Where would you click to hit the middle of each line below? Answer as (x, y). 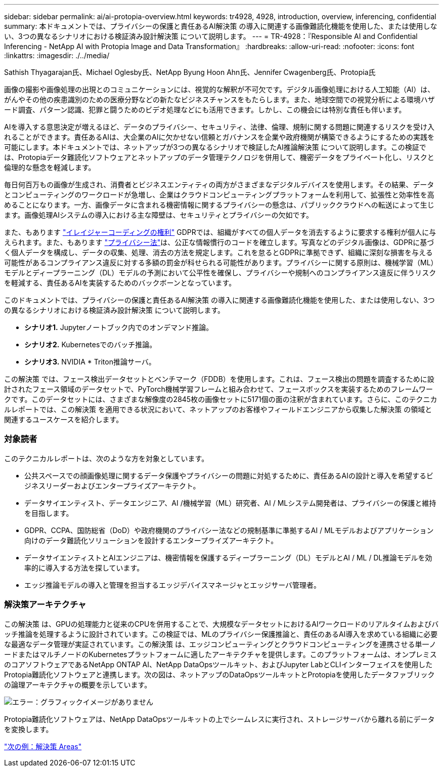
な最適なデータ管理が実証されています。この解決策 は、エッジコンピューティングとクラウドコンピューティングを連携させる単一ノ (220, 644)
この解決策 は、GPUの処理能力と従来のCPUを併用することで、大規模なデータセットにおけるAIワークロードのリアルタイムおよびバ (221, 624)
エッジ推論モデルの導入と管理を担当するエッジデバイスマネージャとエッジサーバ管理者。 (173, 585)
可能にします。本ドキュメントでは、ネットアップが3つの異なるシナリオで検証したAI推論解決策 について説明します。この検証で (215, 147)
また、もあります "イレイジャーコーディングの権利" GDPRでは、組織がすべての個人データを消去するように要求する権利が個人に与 (220, 232)
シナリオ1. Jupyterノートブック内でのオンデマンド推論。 (119, 327)
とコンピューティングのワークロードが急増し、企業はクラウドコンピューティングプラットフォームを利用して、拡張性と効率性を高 (219, 195)
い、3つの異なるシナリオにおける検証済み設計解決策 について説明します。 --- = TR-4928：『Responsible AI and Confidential (211, 36)
